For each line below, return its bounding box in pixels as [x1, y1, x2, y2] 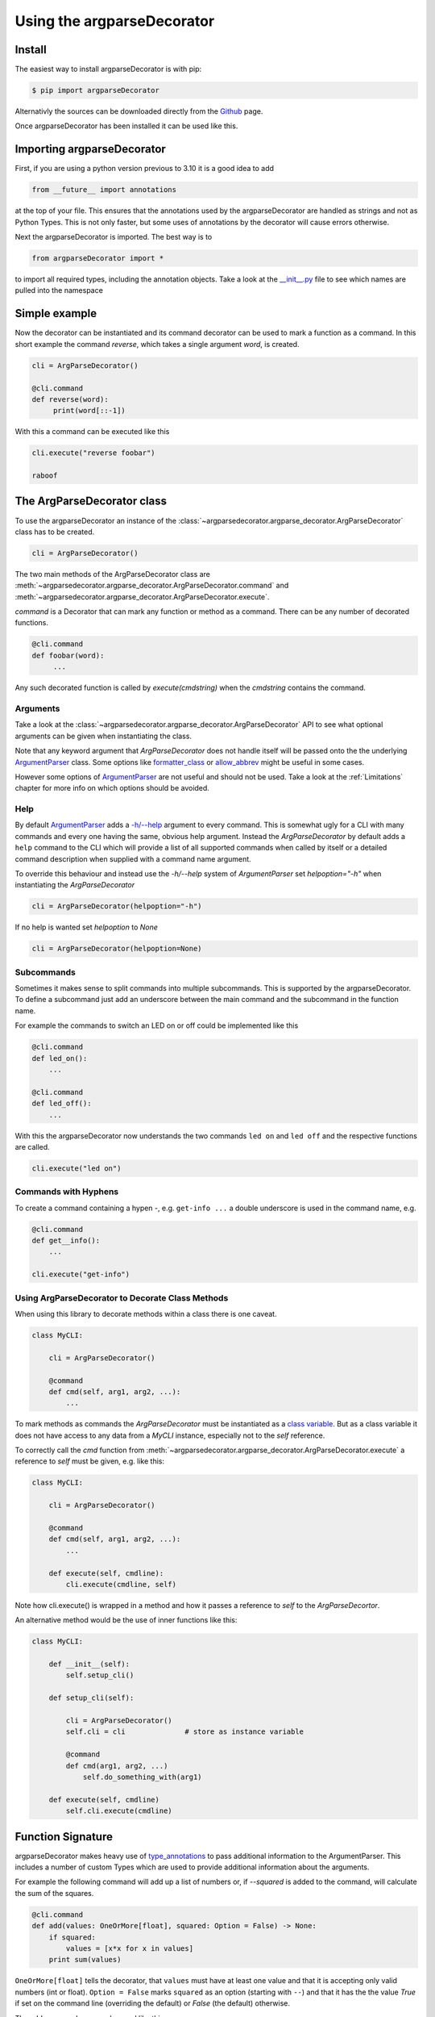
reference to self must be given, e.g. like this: [14, 1456, 165, 1466]
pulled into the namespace [14, 286, 104, 295]
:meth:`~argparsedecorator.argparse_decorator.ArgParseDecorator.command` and [14, 581, 289, 591]
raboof [31, 471, 58, 480]
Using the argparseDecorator [14, 12, 215, 30]
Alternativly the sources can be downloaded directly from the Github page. [14, 106, 263, 116]
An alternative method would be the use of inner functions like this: [14, 1615, 238, 1625]
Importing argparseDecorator [14, 142, 167, 157]
